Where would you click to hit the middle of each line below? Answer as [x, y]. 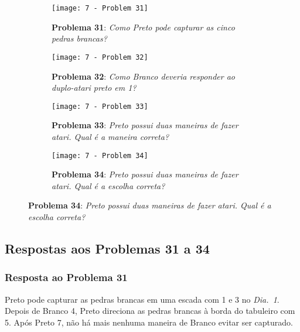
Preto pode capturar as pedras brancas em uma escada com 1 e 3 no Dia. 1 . [142, 299]
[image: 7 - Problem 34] [100, 155]
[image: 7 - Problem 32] [100, 57]
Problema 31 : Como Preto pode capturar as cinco [143, 27]
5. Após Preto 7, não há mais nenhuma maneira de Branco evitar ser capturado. [149, 322]
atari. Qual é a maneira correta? [110, 136]
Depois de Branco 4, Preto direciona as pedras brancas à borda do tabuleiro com [150, 311]
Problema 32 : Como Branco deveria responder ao [143, 76]
